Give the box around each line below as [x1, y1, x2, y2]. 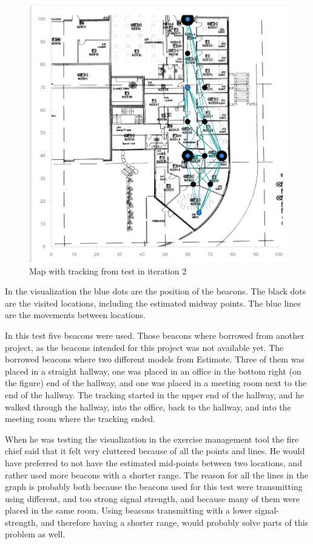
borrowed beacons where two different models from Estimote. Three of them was [5, 353, 305, 365]
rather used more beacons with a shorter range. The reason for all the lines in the [5, 468, 309, 481]
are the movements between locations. [5, 308, 146, 321]
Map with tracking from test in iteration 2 [29, 264, 187, 277]
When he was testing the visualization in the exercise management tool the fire [5, 432, 299, 445]
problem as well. [5, 528, 66, 540]
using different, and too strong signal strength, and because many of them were [5, 492, 300, 505]
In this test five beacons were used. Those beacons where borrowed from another [5, 328, 305, 341]
